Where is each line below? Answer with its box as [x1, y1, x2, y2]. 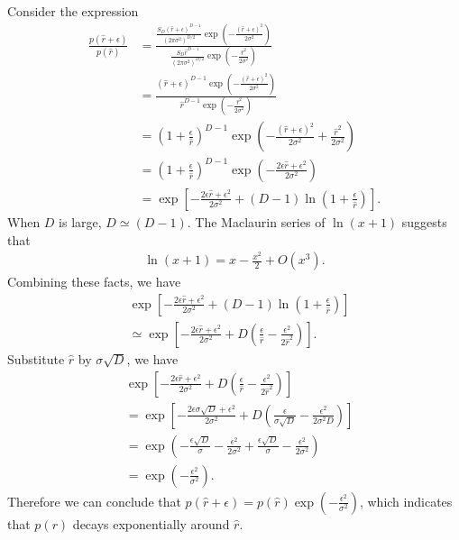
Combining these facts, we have [7, 272, 181, 291]
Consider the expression [7, 2, 139, 20]
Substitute [7, 349, 65, 368]
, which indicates [359, 491, 453, 510]
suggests [401, 212, 447, 231]
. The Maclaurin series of [187, 212, 326, 231]
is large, [59, 212, 102, 231]
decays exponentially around [72, 514, 230, 533]
